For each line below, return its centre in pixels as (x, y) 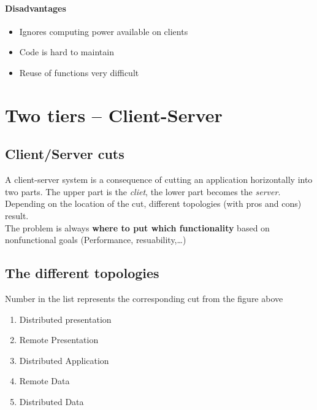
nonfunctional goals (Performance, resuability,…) (96, 240)
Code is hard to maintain (67, 52)
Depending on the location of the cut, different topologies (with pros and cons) (153, 203)
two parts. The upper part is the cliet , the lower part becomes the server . (143, 191)
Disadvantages (36, 8)
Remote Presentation (59, 340)
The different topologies (82, 273)
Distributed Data (52, 401)
